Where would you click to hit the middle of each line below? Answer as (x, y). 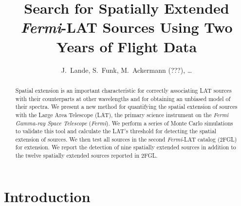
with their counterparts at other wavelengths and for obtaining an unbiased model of (123, 98)
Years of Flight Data (127, 46)
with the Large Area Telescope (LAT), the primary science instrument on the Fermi (122, 114)
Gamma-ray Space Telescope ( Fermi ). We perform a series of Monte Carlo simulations (124, 123)
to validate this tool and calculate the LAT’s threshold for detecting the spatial (116, 131)
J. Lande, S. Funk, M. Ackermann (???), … (127, 70)
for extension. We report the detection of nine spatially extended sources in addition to (126, 147)
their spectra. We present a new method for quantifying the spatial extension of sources (126, 107)
